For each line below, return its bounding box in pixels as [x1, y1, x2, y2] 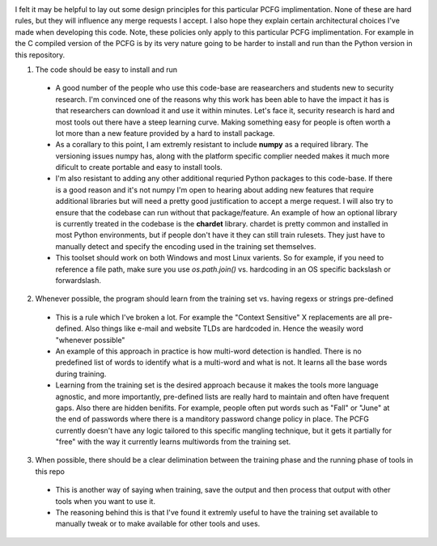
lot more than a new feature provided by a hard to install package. [55, 128, 275, 138]
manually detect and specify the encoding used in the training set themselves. [55, 241, 316, 251]
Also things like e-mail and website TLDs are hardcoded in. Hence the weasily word [85, 324, 364, 333]
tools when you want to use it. [55, 496, 155, 506]
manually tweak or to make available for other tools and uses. [55, 518, 261, 529]
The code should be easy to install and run [35, 65, 178, 74]
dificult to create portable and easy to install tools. [55, 163, 223, 172]
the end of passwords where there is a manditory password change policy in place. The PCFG [55, 414, 370, 424]
